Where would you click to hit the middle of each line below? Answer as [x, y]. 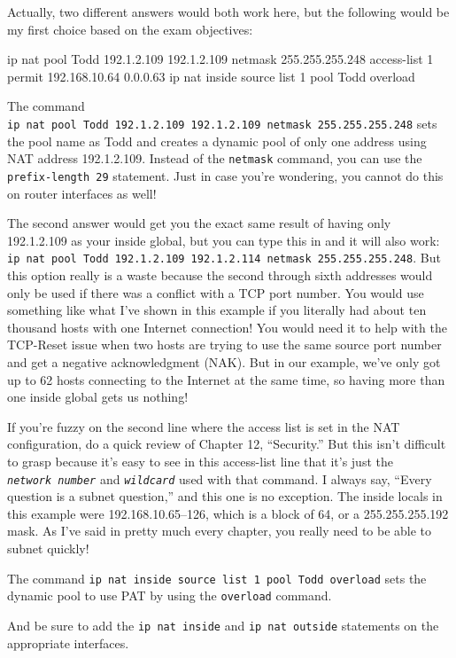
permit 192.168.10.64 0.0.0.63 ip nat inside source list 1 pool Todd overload [211, 76]
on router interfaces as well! [82, 193]
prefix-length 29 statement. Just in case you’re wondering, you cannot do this [225, 175]
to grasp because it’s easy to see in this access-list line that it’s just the [200, 461]
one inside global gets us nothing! [98, 397]
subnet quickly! [48, 548]
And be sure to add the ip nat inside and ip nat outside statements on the [223, 625]
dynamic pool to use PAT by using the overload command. [170, 595]
